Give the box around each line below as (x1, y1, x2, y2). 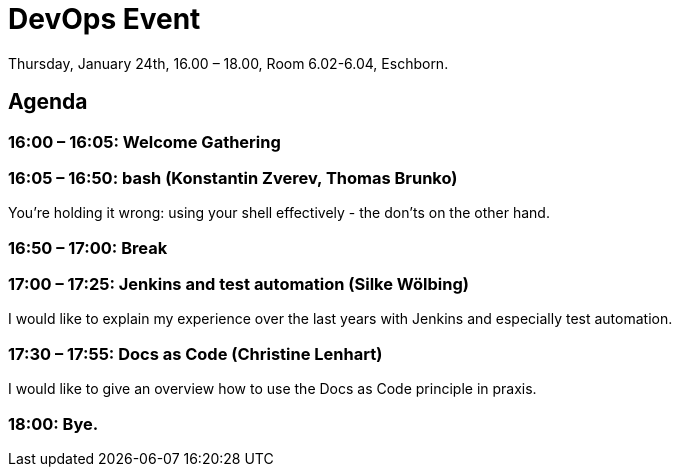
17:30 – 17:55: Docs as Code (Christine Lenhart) (8, 343, 383, 364)
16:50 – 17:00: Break (8, 237, 168, 258)
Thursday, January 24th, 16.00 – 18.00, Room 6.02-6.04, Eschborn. (8, 54, 449, 72)
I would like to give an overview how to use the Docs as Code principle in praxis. (8, 380, 537, 398)
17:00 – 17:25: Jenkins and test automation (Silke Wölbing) (8, 274, 469, 295)
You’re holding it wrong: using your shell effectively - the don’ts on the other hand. (8, 204, 550, 222)
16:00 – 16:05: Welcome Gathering (8, 131, 281, 152)
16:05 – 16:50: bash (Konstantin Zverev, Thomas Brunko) (8, 167, 458, 188)
